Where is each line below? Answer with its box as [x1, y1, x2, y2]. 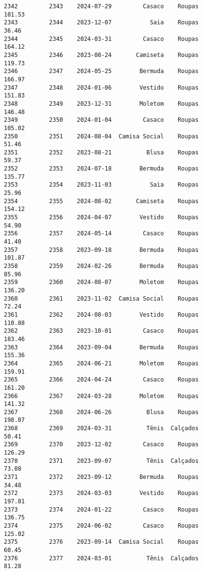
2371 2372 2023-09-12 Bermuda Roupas [4, 474, 199, 481]
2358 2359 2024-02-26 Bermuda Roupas [4, 263, 199, 269]
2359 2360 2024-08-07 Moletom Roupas [4, 279, 199, 286]
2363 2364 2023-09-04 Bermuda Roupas [4, 343, 199, 351]
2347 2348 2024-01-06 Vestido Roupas [4, 84, 199, 91]
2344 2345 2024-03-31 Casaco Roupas [4, 35, 199, 42]
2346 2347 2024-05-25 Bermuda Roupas [4, 68, 199, 75]
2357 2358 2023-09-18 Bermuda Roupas [4, 246, 199, 253]
